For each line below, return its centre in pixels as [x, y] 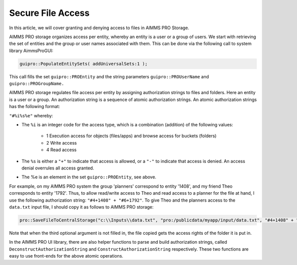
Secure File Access [49, 13]
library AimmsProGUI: [31, 51]
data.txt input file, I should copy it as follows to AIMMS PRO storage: [81, 207]
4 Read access [61, 150]
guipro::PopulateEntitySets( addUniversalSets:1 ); [84, 64]
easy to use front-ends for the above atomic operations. [66, 256]
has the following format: [35, 106]
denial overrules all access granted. [58, 168]
